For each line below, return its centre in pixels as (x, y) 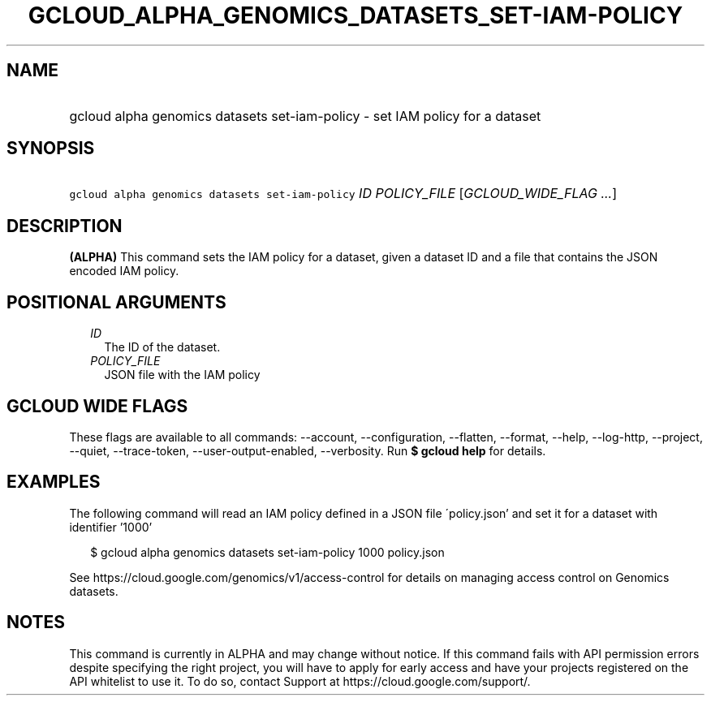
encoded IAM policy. (124, 271)
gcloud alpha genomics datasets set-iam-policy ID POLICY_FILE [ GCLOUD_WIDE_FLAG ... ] (343, 194)
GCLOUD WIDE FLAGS (97, 406)
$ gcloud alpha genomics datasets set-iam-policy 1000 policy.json (267, 552)
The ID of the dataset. (162, 347)
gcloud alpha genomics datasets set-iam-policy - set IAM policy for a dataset (305, 116)
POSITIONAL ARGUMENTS (116, 302)
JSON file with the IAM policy (182, 375)
